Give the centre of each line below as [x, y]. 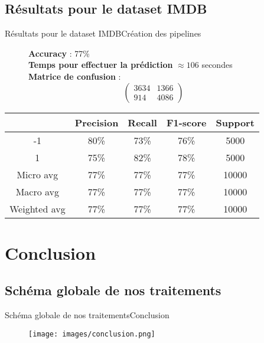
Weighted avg [38, 208]
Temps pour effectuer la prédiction [101, 65]
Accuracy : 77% [59, 53]
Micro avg [38, 174]
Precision [97, 122]
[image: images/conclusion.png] [92, 334]
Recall [142, 122]
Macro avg [38, 191]
